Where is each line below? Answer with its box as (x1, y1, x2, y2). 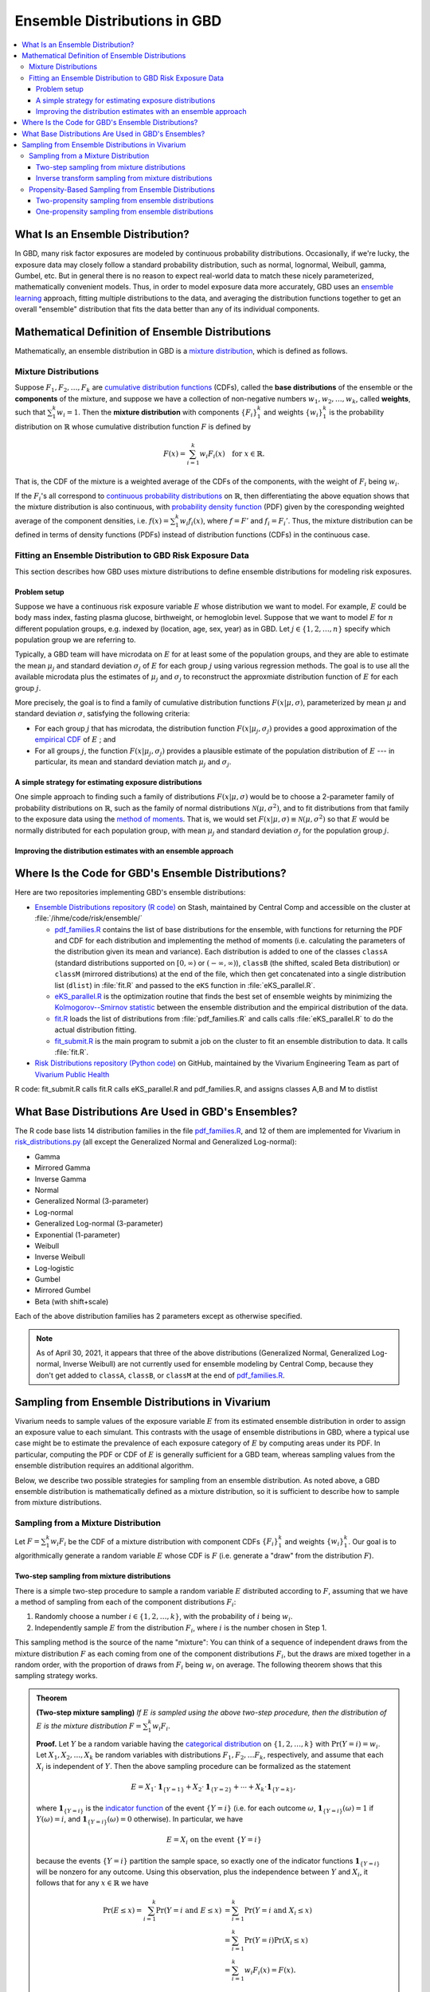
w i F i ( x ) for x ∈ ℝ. (199, 449, 265, 460)
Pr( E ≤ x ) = (102, 1905, 143, 1915)
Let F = (14, 1536, 40, 1546)
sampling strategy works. (14, 1671, 98, 1680)
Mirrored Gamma (34, 1163, 91, 1173)
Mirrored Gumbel (34, 1285, 91, 1295)
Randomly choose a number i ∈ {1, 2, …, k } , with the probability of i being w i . (34, 1612, 293, 1623)
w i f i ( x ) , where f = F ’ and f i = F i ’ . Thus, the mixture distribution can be (179, 516, 413, 527)
